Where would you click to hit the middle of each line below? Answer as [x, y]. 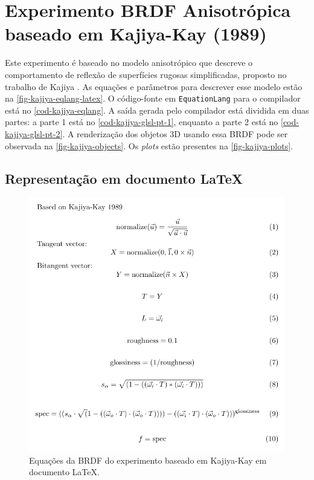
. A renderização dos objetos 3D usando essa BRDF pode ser [175, 133]
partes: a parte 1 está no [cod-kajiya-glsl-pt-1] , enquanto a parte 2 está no [142, 122]
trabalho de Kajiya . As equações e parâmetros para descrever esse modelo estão [154, 86]
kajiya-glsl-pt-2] [34, 133]
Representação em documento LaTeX [124, 178]
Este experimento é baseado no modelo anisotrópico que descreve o [129, 63]
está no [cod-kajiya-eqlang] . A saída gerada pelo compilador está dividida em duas [157, 110]
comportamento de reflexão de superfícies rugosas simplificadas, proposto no [146, 74]
